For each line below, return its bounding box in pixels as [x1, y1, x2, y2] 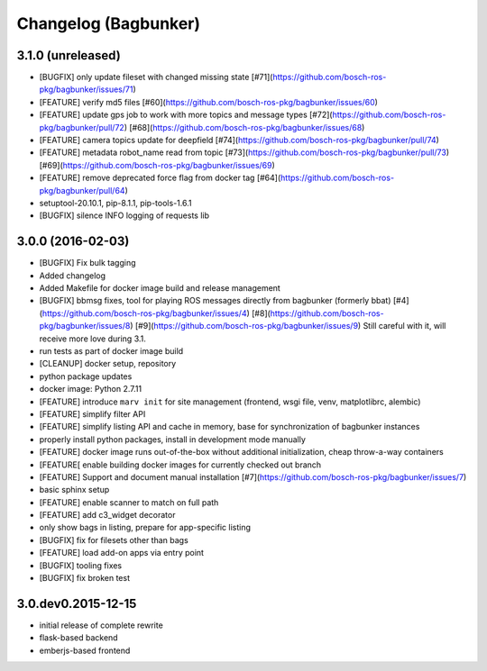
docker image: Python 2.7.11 [39, 384, 142, 394]
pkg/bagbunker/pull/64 [39, 185, 125, 195]
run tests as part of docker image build [39, 346, 184, 356]
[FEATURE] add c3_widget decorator [39, 510, 176, 521]
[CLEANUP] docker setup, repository [39, 358, 177, 369]
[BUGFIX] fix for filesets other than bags [39, 534, 188, 545]
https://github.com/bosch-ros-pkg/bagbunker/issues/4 [41, 307, 247, 319]
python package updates [39, 370, 133, 382]
